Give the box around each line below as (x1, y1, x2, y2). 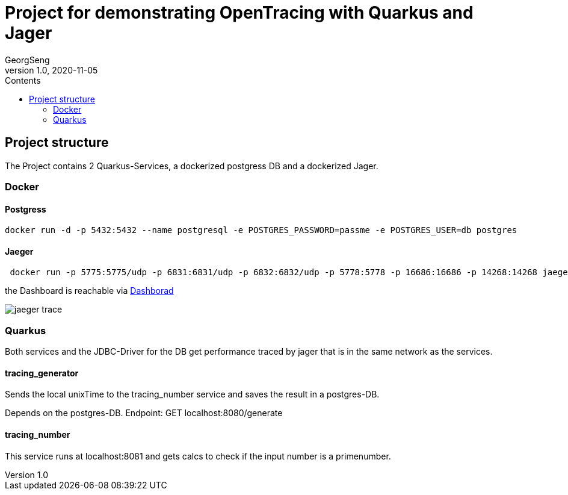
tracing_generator (5, 367, 79, 378)
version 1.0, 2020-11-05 (5, 64, 98, 75)
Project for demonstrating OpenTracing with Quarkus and (5, 2, 474, 23)
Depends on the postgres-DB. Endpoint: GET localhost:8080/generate (5, 408, 283, 419)
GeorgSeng (5, 54, 50, 65)
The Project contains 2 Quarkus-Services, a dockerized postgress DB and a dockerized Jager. (5, 160, 378, 171)
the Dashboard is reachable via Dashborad (5, 285, 174, 296)
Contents (5, 75, 41, 86)
